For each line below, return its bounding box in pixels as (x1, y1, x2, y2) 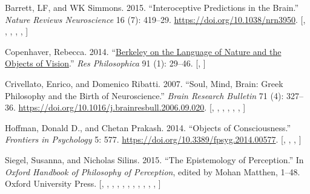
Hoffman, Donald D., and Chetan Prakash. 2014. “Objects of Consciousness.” (5, 121, 291, 134)
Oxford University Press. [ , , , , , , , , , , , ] (5, 177, 161, 190)
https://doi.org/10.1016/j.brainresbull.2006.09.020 (18, 101, 205, 114)
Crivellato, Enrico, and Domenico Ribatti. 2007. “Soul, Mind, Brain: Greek (5, 77, 283, 89)
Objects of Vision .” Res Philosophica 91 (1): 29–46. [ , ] (5, 57, 206, 70)
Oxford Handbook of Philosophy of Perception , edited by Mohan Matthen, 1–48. (5, 165, 300, 178)
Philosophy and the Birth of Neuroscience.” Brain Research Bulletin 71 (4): (5, 89, 284, 102)
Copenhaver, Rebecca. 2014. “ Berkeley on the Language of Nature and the (5, 45, 282, 57)
